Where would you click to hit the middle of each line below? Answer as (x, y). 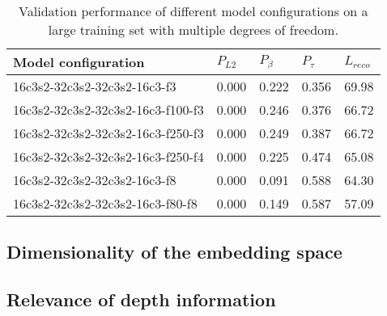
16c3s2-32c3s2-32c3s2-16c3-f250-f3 (108, 133)
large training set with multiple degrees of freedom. (193, 29)
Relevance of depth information (141, 299)
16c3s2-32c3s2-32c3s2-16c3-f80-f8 (105, 203)
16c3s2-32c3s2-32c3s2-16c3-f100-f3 (108, 110)
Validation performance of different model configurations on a (193, 11)
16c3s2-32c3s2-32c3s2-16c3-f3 (95, 86)
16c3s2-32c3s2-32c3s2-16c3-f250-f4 (108, 156)
